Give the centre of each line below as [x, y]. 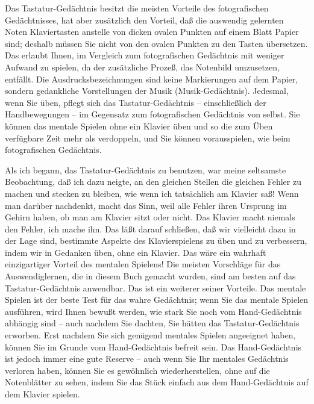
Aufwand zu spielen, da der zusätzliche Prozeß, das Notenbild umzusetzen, [142, 67]
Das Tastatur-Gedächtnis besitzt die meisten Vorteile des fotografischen [137, 8]
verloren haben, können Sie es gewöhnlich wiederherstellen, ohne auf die [137, 370]
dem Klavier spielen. [42, 394]
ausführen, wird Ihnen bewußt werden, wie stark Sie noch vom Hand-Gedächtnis [153, 311]
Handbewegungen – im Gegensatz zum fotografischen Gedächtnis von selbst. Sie [152, 114]
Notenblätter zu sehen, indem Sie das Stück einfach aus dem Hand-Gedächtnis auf [157, 382]
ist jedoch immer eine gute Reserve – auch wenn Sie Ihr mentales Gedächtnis [147, 359]
